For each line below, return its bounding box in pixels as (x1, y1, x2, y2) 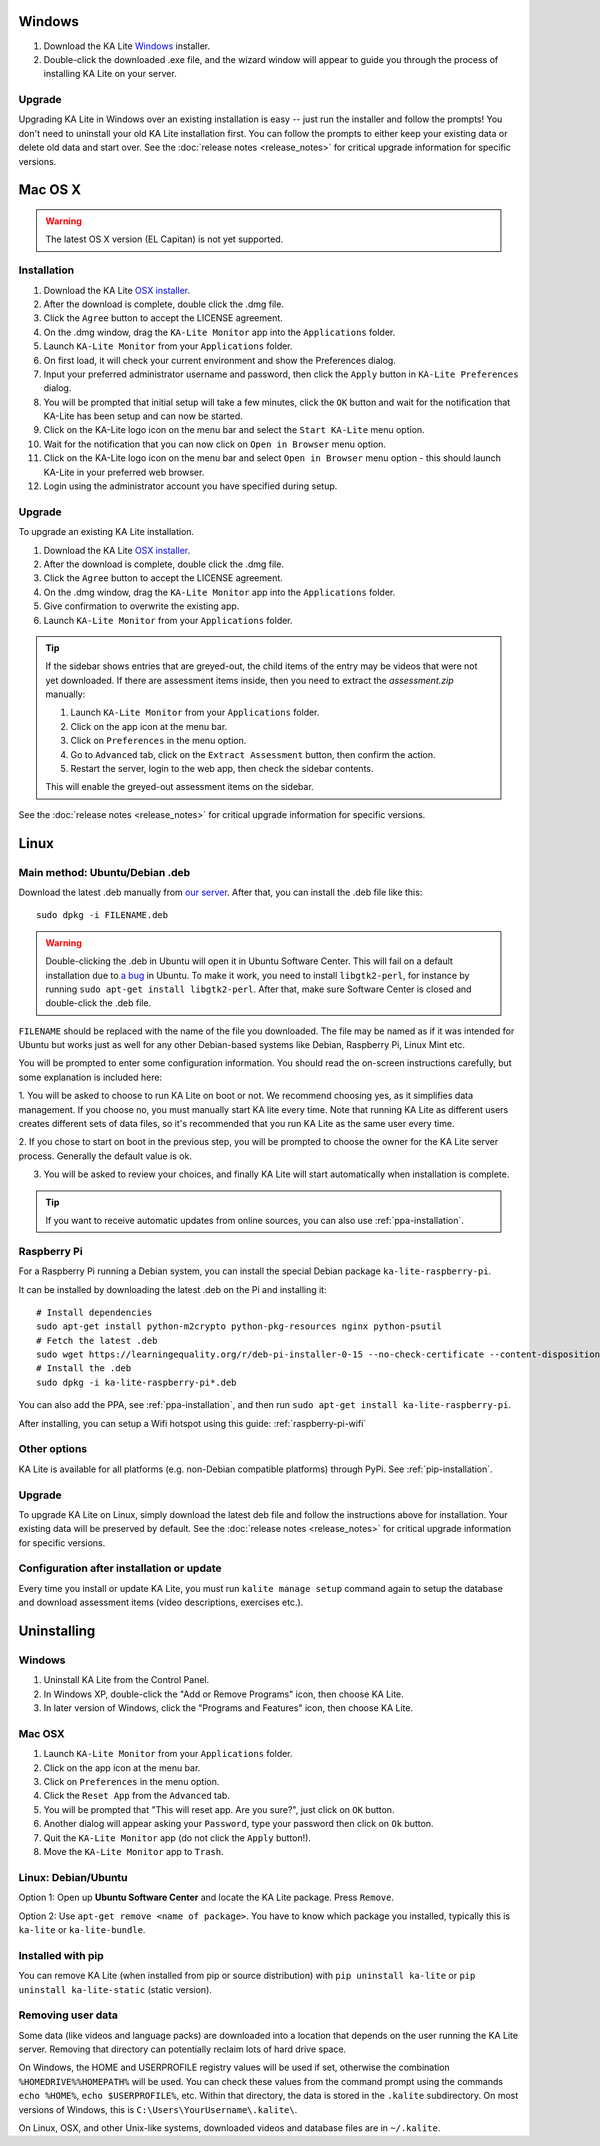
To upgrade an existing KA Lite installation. (18, 526, 195, 538)
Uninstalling (18, 1623, 96, 1640)
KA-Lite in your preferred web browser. (43, 466, 205, 478)
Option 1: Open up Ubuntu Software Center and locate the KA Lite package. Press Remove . (18, 1891, 395, 1904)
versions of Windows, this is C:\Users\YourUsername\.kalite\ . (18, 2103, 298, 2115)
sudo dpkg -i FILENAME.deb (36, 910, 169, 921)
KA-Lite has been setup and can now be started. (43, 410, 244, 422)
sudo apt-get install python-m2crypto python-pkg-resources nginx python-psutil (36, 1321, 443, 1332)
